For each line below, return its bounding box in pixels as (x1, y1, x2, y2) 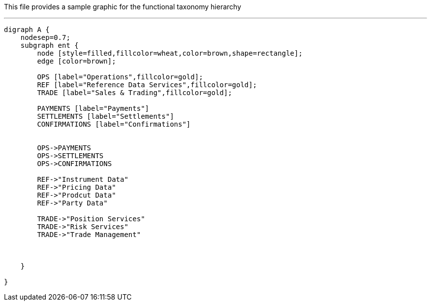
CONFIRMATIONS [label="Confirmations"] (37, 120, 191, 128)
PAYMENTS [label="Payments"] (37, 104, 150, 112)
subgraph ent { (20, 41, 79, 49)
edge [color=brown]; (37, 57, 116, 65)
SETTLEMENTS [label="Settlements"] (37, 112, 174, 120)
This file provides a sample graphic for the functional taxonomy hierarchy (4, 2, 242, 11)
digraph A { (4, 26, 50, 34)
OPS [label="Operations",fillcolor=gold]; (37, 73, 203, 81)
